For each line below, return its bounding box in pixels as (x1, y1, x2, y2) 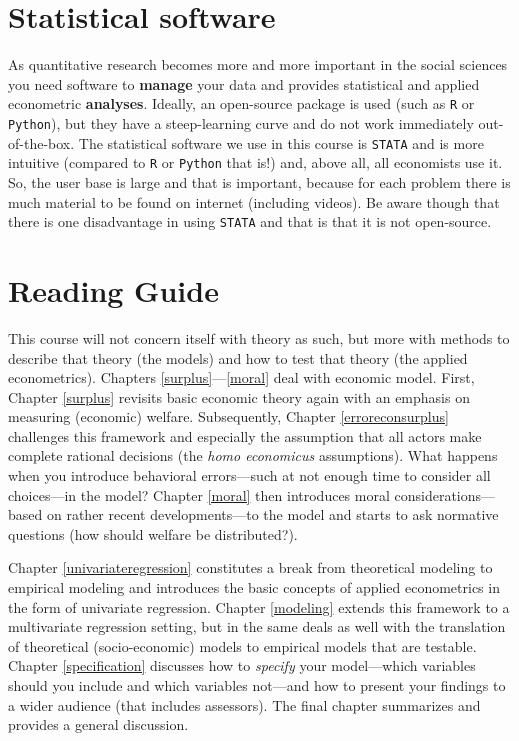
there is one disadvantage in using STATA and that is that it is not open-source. (8, 211, 492, 232)
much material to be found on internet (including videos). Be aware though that (8, 191, 500, 212)
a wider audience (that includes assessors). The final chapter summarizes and (8, 694, 481, 715)
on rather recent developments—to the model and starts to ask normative (46, 504, 499, 525)
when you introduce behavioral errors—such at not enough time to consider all (8, 465, 491, 486)
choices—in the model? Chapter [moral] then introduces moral (8, 484, 390, 505)
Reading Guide (8, 269, 219, 310)
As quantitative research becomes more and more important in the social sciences (8, 54, 508, 75)
